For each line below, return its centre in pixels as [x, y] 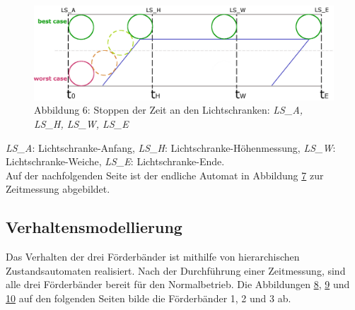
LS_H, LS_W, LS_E [81, 123]
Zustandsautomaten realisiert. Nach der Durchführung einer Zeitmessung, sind [176, 270]
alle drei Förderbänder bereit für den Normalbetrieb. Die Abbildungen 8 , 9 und [178, 284]
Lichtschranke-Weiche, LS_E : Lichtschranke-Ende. [115, 161]
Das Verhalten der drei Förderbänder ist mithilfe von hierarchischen [153, 257]
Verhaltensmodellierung [94, 227]
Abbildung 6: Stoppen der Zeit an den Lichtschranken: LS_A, [169, 110]
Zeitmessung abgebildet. [58, 189]
